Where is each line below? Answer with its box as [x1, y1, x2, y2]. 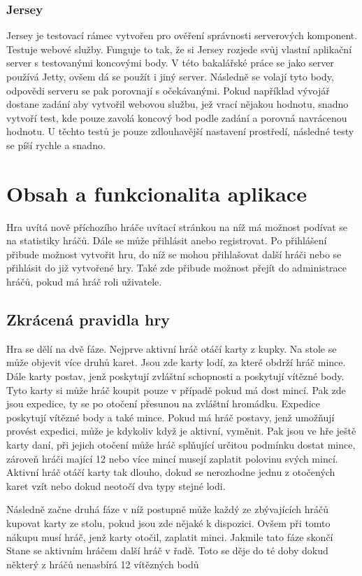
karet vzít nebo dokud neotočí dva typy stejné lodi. [6, 478, 226, 493]
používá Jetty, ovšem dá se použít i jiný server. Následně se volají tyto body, [6, 69, 334, 83]
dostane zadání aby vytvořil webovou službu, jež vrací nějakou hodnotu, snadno [6, 97, 349, 111]
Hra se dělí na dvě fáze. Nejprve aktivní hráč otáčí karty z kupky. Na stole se [6, 341, 337, 356]
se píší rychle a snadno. [6, 137, 106, 152]
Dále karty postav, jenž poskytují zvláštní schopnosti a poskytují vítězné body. [6, 369, 345, 384]
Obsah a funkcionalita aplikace [6, 178, 307, 207]
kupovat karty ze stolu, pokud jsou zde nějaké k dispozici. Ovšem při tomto [6, 515, 331, 530]
